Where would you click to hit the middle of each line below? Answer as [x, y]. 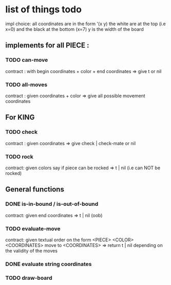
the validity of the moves [32, 251]
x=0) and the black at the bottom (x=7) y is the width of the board [74, 29]
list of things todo [44, 10]
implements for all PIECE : [47, 46]
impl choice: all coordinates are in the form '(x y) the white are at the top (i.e [85, 24]
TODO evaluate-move [33, 228]
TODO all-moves [26, 84]
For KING [20, 118]
